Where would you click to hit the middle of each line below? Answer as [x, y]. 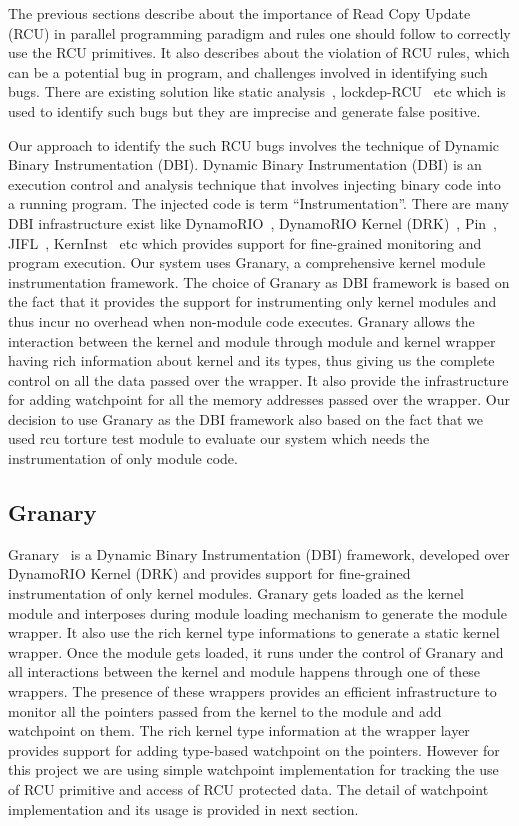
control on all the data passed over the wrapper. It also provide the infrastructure [258, 379]
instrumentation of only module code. [123, 458]
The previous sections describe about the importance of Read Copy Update [239, 13]
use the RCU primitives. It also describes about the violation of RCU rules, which [259, 52]
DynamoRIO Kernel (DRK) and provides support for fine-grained [209, 573]
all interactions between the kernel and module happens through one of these [244, 671]
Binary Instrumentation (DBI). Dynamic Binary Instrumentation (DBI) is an [245, 164]
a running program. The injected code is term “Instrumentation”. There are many [258, 203]
